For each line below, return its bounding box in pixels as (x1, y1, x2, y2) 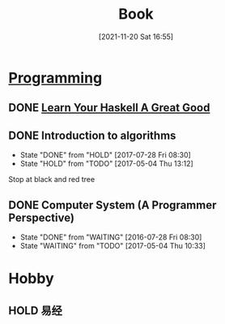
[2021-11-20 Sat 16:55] (98, 32, 174, 41)
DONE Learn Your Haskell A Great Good (8, 101, 210, 114)
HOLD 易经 (8, 304, 62, 318)
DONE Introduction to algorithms (8, 128, 176, 142)
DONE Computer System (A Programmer (8, 198, 217, 212)
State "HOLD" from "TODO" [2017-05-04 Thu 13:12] (19, 159, 194, 169)
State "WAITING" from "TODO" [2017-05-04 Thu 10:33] (19, 240, 206, 250)
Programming (8, 68, 103, 87)
